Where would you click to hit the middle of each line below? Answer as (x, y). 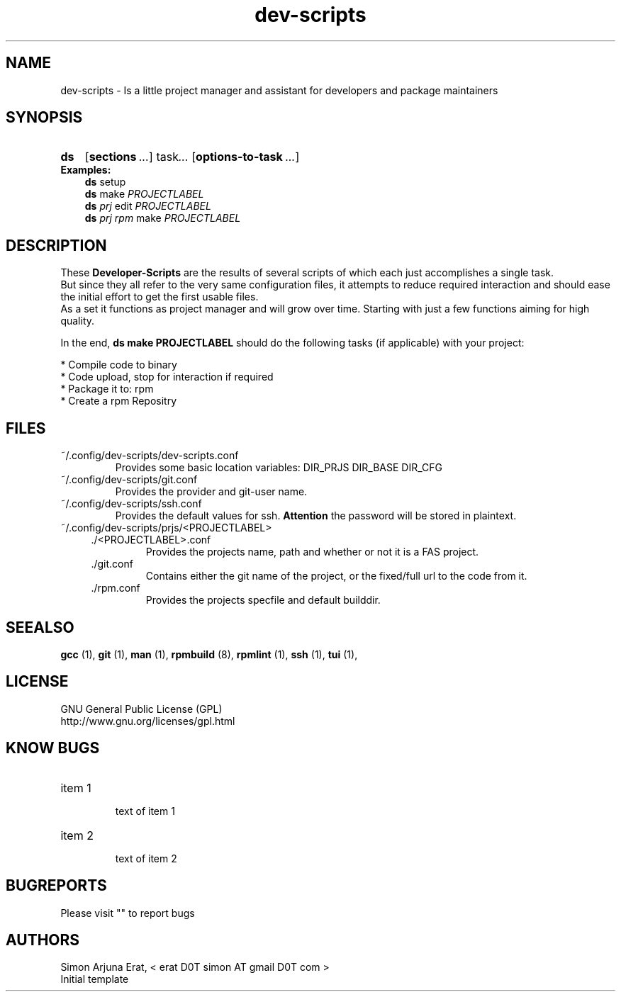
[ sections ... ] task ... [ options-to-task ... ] (192, 157)
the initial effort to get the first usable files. (160, 297)
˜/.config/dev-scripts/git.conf (129, 480)
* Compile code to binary (119, 365)
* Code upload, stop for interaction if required (167, 377)
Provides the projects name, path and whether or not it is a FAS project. (312, 552)
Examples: (86, 170)
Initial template (95, 979)
